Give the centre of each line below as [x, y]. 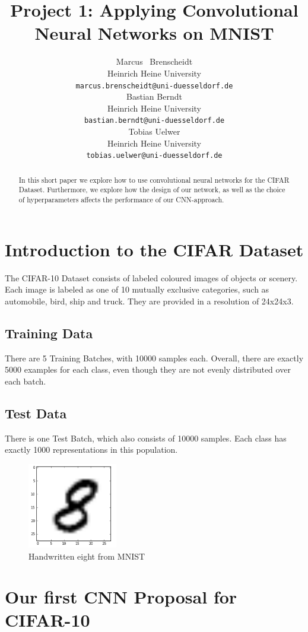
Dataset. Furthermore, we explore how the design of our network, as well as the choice [152, 190]
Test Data [36, 413]
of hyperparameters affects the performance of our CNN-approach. [121, 199]
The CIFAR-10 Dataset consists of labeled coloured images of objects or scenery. [151, 277]
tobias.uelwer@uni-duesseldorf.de [154, 156]
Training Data [49, 333]
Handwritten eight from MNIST [87, 556]
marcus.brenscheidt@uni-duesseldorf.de [154, 86]
